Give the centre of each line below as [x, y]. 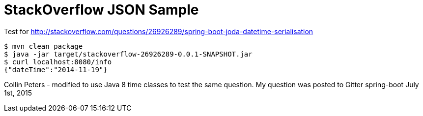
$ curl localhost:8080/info [58, 62]
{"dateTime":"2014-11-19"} [56, 69]
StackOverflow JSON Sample [101, 10]
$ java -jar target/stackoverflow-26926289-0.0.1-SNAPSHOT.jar [128, 54]
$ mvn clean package [43, 46]
